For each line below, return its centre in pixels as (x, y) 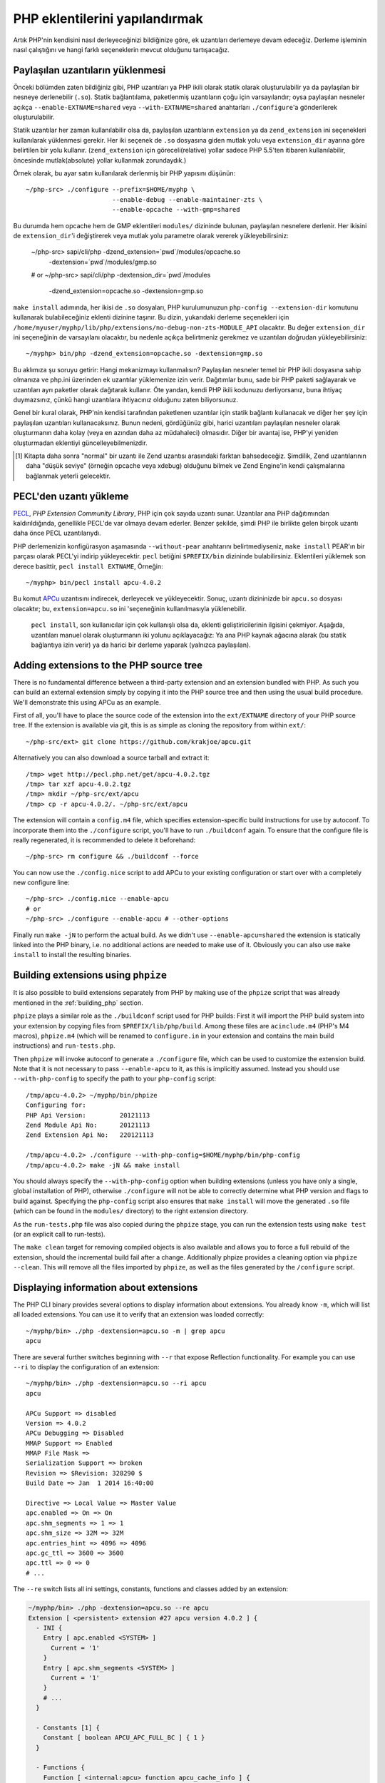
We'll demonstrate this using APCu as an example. (87, 702)
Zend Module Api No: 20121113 (88, 1125)
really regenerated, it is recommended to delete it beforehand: (104, 840)
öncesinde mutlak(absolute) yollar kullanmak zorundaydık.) (100, 160)
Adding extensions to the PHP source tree (108, 665)
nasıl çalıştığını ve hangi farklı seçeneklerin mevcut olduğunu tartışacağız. (121, 49)
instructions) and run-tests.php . (64, 1046)
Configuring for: (56, 1105)
